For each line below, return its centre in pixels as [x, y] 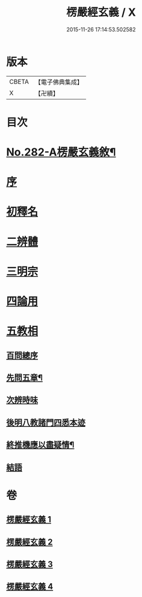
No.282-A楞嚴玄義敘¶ [61, 152]
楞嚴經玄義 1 [29, 520]
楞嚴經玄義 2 [29, 542]
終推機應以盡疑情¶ [40, 445]
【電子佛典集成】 [59, 82]
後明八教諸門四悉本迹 [46, 422]
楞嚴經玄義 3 [29, 564]
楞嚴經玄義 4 [30, 586]
